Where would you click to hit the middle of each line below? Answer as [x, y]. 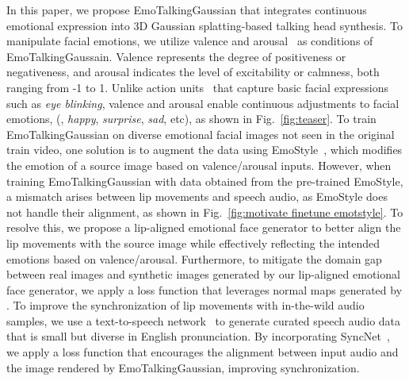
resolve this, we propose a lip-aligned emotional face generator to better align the [204, 227]
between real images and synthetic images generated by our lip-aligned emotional [203, 274]
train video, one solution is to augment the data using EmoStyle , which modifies [204, 150]
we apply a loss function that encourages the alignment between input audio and [203, 352]
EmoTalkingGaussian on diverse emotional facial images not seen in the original [201, 134]
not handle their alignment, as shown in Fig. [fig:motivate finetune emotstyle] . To [205, 212]
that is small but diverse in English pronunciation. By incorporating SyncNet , [198, 336]
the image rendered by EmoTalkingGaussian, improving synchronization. [183, 367]
